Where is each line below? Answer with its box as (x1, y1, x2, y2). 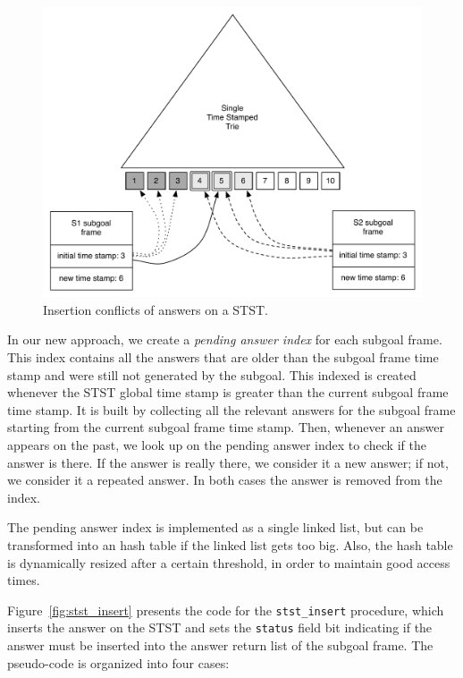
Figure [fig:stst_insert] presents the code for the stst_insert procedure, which (7, 600, 444, 619)
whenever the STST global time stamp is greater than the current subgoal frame (7, 383, 449, 402)
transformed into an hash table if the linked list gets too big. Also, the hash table (7, 535, 453, 554)
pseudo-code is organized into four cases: (7, 653, 230, 672)
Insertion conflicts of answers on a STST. (43, 300, 268, 318)
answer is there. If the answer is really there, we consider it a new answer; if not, (7, 453, 449, 471)
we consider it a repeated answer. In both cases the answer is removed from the (7, 470, 442, 489)
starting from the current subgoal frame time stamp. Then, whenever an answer (7, 418, 445, 436)
